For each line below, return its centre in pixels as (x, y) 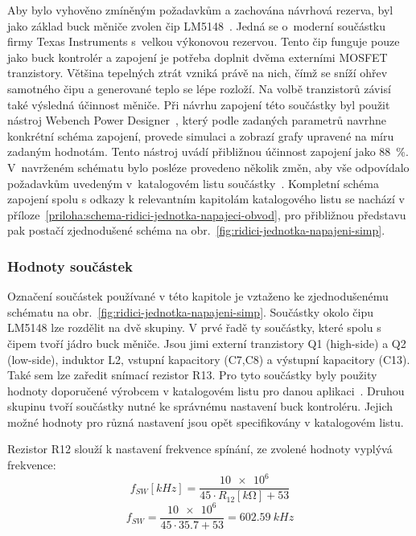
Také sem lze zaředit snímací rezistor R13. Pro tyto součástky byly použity (192, 375)
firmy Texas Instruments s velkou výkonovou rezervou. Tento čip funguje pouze (204, 41)
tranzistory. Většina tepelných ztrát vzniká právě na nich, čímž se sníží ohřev (198, 73)
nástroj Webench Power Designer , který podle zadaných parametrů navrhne (197, 120)
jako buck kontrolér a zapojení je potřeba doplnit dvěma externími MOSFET (198, 57)
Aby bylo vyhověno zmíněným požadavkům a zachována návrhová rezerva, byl (200, 10)
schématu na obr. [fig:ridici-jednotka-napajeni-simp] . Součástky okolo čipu (191, 311)
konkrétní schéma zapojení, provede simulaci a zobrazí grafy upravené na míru (201, 135)
